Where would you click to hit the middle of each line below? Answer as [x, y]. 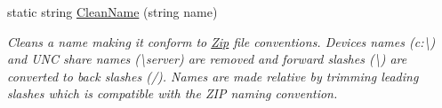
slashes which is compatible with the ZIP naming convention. [173, 93]
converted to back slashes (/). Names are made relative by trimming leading [213, 76]
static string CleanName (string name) [113, 12]
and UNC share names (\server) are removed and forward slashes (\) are [207, 59]
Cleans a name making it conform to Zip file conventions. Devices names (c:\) [221, 41]
